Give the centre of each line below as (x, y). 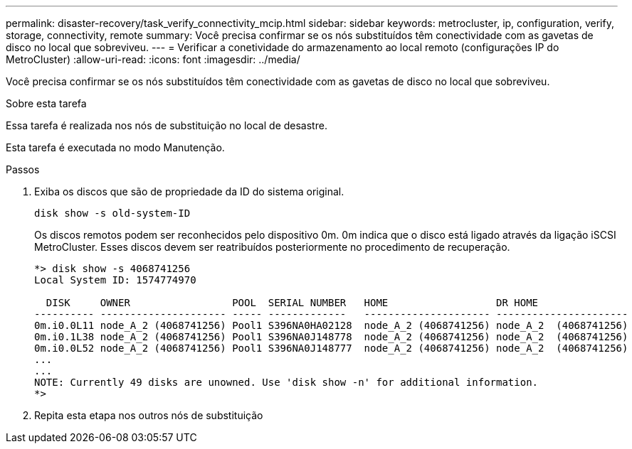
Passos (23, 169)
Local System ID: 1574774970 (115, 280)
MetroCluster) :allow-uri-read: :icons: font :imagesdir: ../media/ (153, 59)
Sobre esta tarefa (46, 103)
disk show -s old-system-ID (112, 213)
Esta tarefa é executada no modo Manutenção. (115, 147)
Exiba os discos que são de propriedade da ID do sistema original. (189, 191)
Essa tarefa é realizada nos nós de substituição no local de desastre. (167, 125)
